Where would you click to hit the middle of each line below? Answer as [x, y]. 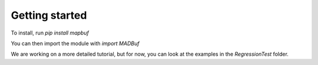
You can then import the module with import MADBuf [75, 43]
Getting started [49, 15]
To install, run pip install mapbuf [50, 33]
